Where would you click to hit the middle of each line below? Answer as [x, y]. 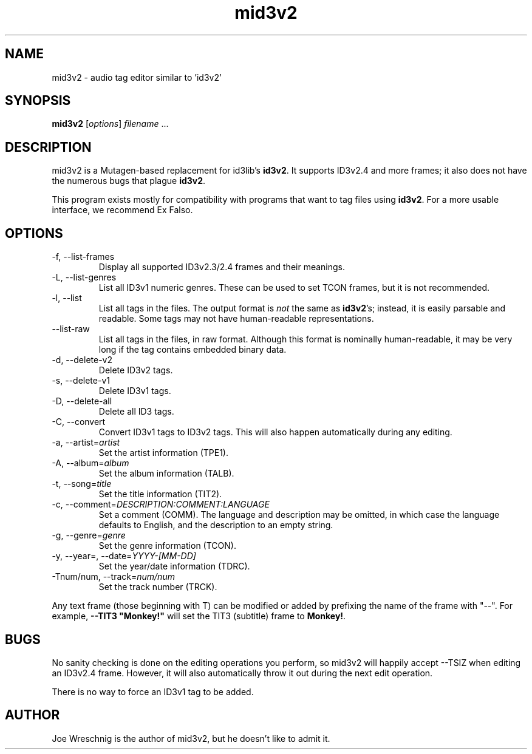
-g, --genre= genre [89, 535]
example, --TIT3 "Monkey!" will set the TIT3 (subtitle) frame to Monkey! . [199, 616]
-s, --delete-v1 [81, 381]
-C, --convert [79, 422]
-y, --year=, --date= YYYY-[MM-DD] [124, 556]
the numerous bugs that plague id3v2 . [129, 181]
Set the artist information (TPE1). [163, 453]
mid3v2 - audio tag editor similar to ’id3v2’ [137, 77]
